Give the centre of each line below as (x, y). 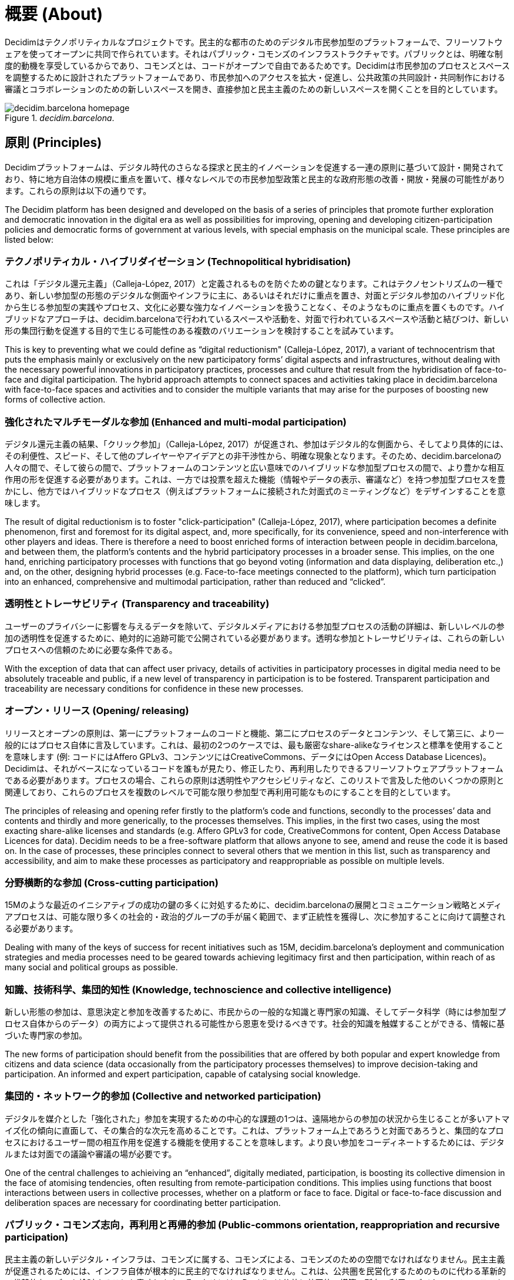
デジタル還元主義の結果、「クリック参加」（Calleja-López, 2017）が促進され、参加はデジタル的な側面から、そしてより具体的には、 (257, 444)
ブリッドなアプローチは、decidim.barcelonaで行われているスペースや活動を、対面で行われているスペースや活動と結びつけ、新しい (257, 319)
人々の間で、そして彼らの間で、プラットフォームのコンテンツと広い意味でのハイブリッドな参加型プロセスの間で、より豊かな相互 (255, 468)
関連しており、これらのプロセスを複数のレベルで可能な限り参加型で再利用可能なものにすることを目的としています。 (230, 792)
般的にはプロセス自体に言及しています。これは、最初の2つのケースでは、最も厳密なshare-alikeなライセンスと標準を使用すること (254, 745)
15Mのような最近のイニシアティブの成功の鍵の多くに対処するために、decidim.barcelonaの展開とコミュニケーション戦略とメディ (253, 905)
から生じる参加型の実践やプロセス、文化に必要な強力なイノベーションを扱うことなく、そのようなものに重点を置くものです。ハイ (255, 307)
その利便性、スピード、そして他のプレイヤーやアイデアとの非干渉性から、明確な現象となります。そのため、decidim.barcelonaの (253, 456)
